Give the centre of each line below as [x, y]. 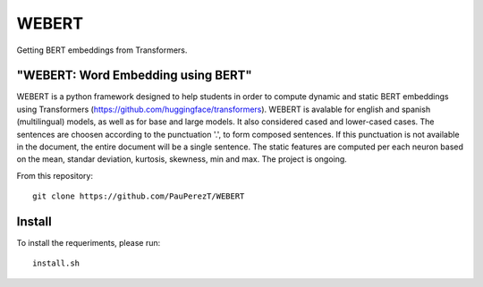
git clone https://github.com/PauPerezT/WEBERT [139, 196]
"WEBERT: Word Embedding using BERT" [134, 76]
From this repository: [55, 175]
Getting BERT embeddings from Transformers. [102, 50]
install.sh [56, 263]
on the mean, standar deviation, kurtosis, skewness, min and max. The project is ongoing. [182, 159]
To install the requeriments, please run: [89, 243]
